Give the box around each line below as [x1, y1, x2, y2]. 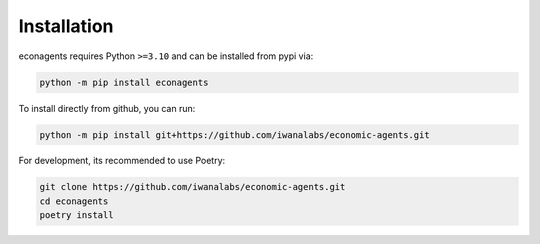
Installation [18, 15, 114, 37]
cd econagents [39, 195, 109, 207]
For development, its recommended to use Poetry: [18, 155, 226, 167]
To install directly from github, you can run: [18, 102, 196, 114]
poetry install [39, 210, 114, 221]
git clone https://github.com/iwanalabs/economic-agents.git [39, 181, 346, 193]
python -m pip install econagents [39, 76, 209, 88]
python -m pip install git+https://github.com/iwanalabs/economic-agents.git [39, 129, 430, 140]
